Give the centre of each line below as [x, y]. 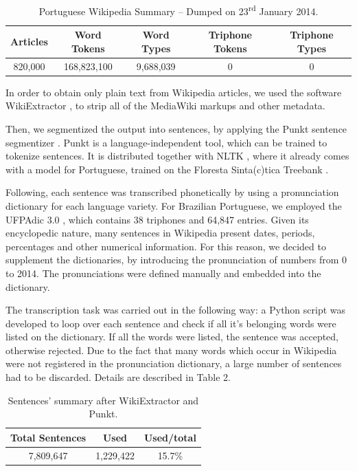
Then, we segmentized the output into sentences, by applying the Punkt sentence [176, 128]
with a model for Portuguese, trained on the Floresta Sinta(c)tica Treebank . [167, 169]
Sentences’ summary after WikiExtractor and [103, 400]
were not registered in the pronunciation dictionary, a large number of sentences [174, 363]
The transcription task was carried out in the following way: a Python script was [176, 310]
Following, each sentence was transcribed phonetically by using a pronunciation [172, 192]
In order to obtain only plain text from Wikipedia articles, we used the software [174, 92]
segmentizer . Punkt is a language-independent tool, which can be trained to [166, 142]
